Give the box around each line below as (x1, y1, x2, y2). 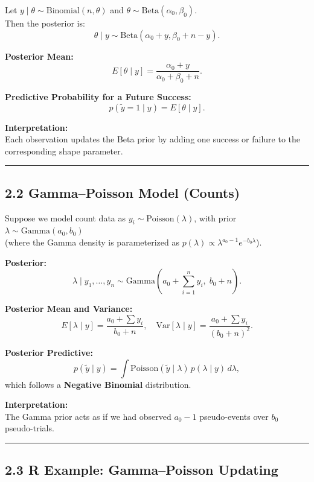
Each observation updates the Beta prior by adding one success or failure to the (5, 133, 301, 145)
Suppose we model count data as (5, 211, 126, 224)
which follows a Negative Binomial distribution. (5, 378, 191, 390)
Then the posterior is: (5, 17, 85, 29)
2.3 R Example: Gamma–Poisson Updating (5, 460, 278, 479)
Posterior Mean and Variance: (5, 302, 133, 315)
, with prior (194, 211, 237, 224)
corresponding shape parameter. (5, 144, 123, 157)
